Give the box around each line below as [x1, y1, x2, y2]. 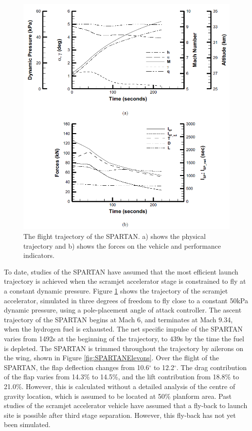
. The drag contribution [176, 362, 247, 372]
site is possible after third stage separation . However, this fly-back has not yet [4, 410, 236, 420]
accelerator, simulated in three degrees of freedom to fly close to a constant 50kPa [4, 295, 248, 305]
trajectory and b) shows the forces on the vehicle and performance [23, 240, 221, 251]
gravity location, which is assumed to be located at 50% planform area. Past [4, 391, 232, 401]
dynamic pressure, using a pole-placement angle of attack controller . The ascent [4, 305, 242, 315]
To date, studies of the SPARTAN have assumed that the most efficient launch [4, 266, 238, 276]
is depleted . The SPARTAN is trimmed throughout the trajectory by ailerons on [4, 343, 244, 353]
